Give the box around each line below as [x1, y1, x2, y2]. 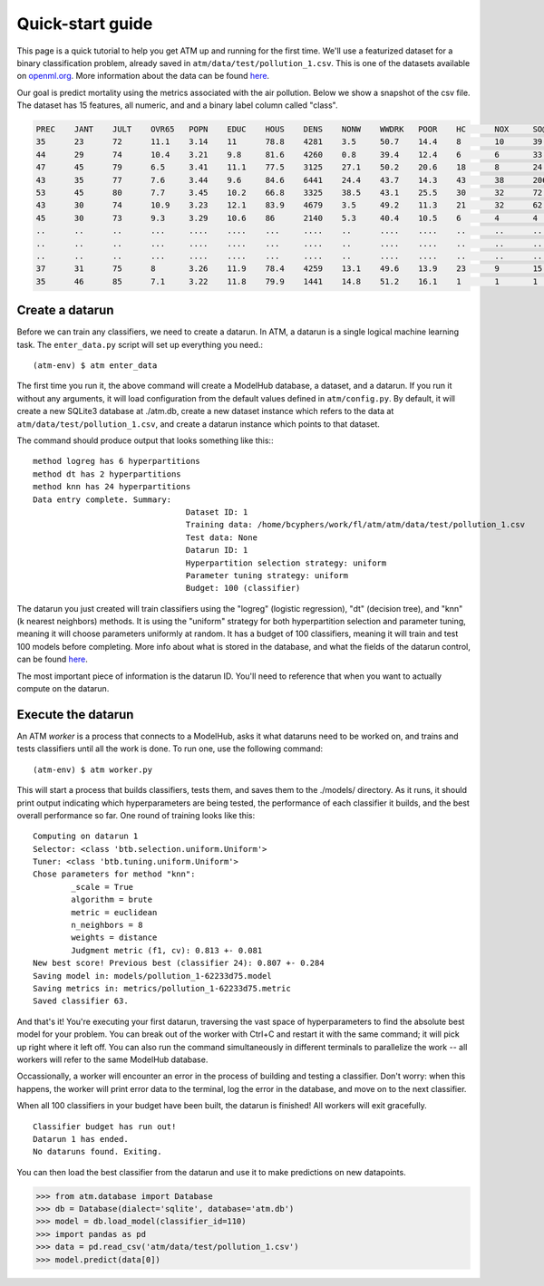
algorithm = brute [71, 894, 153, 905]
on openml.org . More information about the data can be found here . [16, 71, 270, 82]
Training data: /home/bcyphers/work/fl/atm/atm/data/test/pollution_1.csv [185, 519, 526, 530]
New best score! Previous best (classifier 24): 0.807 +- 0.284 [33, 958, 325, 969]
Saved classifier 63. [33, 996, 129, 1006]
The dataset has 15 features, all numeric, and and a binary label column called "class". [16, 100, 339, 111]
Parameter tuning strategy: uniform [185, 570, 349, 580]
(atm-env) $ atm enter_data [33, 361, 158, 371]
